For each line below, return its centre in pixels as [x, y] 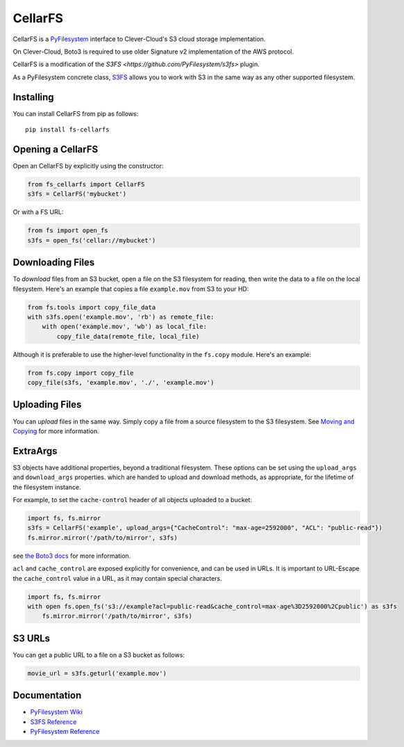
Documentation [47, 696]
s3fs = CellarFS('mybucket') [77, 194]
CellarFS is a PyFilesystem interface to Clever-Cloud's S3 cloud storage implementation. [139, 39]
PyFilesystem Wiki [56, 712]
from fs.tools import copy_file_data [92, 307]
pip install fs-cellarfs [67, 130]
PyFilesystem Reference [65, 732]
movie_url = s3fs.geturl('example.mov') [97, 673]
